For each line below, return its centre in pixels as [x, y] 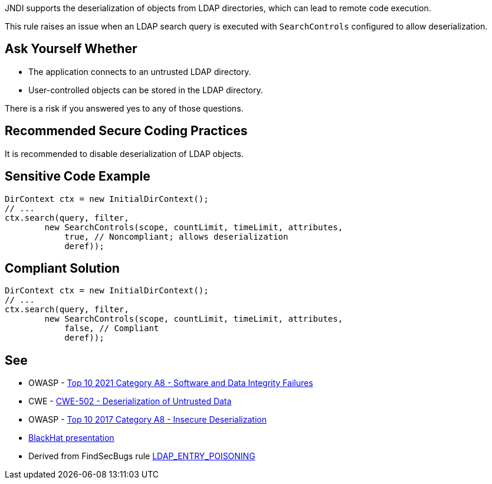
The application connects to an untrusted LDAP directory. [140, 71]
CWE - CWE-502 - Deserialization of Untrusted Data [130, 401]
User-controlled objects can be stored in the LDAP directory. [146, 90]
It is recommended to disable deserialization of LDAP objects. [124, 153]
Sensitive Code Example [78, 176]
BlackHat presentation [71, 438]
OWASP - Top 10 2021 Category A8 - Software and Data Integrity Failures [171, 383]
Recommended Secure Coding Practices [126, 131]
